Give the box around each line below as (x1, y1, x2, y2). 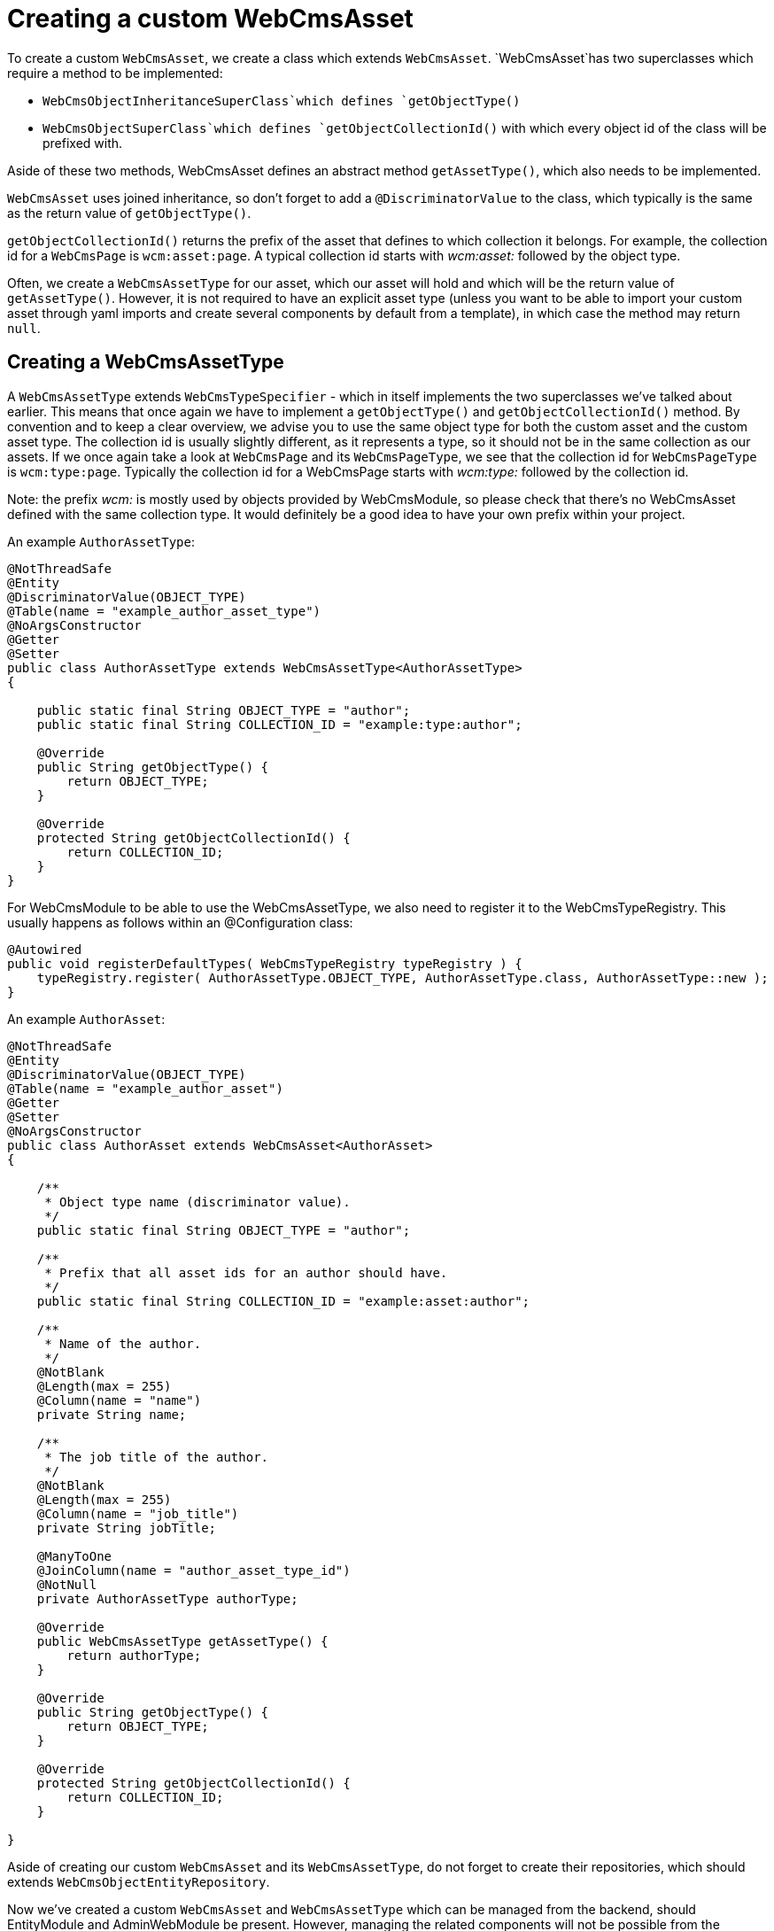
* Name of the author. (44, 1336, 202, 1351)
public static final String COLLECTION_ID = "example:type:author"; (36, 717, 522, 732)
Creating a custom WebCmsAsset (7, 4, 414, 34)
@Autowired (7, 942, 82, 957)
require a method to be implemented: (7, 65, 223, 81)
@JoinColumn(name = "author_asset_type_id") (36, 1563, 351, 1578)
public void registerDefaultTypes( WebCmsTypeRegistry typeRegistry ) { (7, 956, 522, 971)
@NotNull (36, 1577, 97, 1592)
